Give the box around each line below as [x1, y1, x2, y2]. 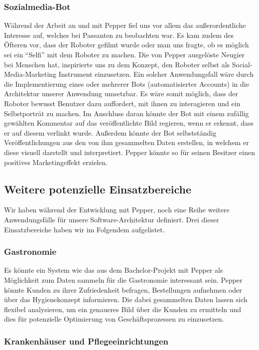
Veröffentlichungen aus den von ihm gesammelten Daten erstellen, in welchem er [4, 137, 249, 148]
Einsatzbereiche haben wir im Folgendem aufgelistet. [4, 224, 165, 234]
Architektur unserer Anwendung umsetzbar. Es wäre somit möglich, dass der [4, 88, 238, 99]
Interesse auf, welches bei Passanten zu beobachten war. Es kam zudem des [4, 29, 234, 40]
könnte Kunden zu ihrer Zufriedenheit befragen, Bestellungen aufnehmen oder [4, 284, 242, 295]
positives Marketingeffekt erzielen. [4, 157, 108, 167]
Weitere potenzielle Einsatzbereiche [4, 181, 192, 196]
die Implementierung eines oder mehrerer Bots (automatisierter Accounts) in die [4, 78, 249, 89]
